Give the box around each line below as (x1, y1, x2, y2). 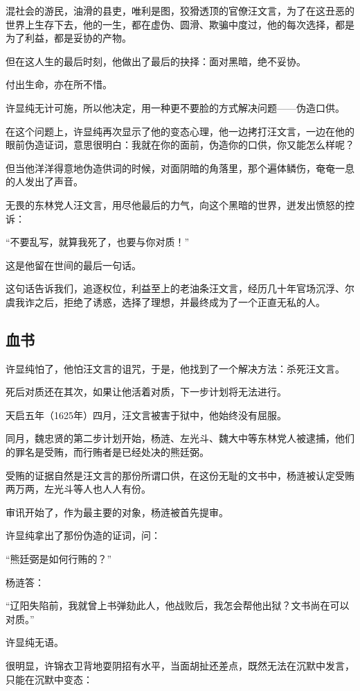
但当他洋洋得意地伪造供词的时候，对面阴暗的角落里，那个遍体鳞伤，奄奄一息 (6, 160, 354, 175)
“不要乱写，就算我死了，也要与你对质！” (6, 234, 190, 249)
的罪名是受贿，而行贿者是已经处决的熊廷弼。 (6, 445, 209, 459)
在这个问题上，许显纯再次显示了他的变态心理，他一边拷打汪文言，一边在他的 (6, 123, 354, 138)
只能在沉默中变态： (6, 672, 93, 686)
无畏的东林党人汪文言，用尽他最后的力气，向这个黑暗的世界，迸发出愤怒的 (6, 197, 345, 212)
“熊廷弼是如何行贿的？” (6, 552, 112, 566)
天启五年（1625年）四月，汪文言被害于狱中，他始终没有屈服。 (6, 407, 287, 422)
